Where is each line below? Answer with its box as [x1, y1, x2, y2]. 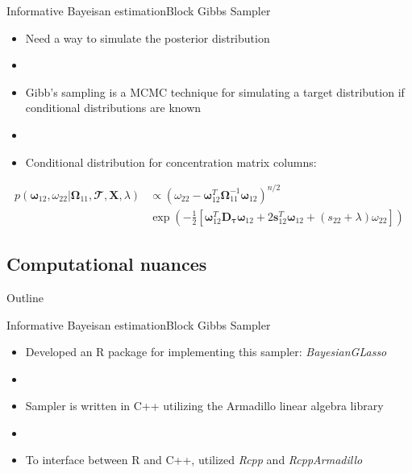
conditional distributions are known [25, 99, 202, 116]
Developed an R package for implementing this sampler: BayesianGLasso [25, 343, 387, 360]
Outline [6, 288, 44, 305]
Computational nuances [6, 251, 207, 276]
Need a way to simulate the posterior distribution [25, 29, 270, 46]
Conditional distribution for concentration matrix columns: [25, 153, 317, 170]
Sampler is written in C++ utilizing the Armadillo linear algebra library [25, 397, 384, 414]
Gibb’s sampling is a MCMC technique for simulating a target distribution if [25, 83, 405, 100]
